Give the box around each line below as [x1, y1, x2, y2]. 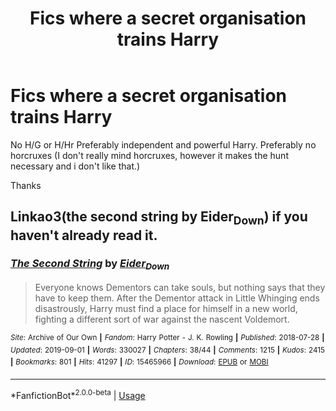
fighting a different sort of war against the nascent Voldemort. [34, 313, 290, 326]
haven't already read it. [10, 227, 158, 244]
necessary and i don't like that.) [10, 160, 141, 172]
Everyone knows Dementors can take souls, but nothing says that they [34, 282, 326, 294]
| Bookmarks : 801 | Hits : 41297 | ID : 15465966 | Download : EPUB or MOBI [10, 357, 269, 367]
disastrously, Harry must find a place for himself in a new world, [34, 303, 298, 315]
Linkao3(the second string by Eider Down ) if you [10, 208, 308, 228]
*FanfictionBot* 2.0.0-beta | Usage [10, 388, 146, 401]
